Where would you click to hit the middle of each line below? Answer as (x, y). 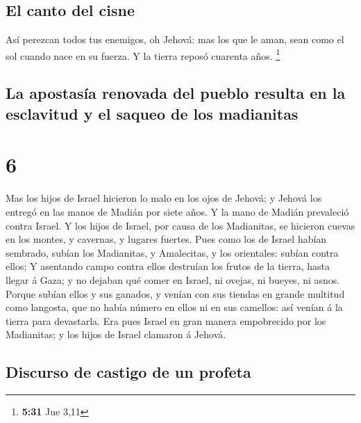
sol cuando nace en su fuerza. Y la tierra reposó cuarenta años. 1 (143, 54)
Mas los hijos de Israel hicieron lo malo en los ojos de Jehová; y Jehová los (164, 198)
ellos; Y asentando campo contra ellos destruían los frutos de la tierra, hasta (168, 266)
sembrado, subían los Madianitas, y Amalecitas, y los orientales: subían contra (172, 252)
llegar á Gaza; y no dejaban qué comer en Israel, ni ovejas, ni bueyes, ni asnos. (173, 279)
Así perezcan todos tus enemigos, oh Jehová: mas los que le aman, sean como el (175, 39)
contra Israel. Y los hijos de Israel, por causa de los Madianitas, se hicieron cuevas (180, 225)
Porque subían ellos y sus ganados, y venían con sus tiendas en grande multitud (175, 293)
